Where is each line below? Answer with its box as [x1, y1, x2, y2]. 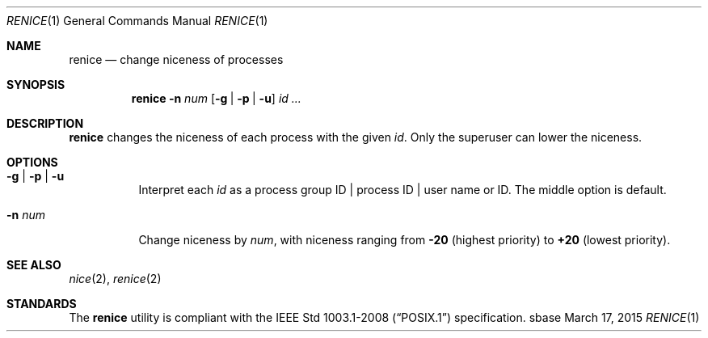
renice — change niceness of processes [69, 53, 284, 66]
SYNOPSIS [6, 78, 65, 91]
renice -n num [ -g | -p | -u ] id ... [131, 91, 301, 105]
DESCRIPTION [6, 116, 84, 130]
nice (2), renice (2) [69, 272, 162, 285]
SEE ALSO [6, 258, 61, 272]
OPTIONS [6, 155, 58, 169]
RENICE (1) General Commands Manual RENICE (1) [6, 14, 268, 27]
